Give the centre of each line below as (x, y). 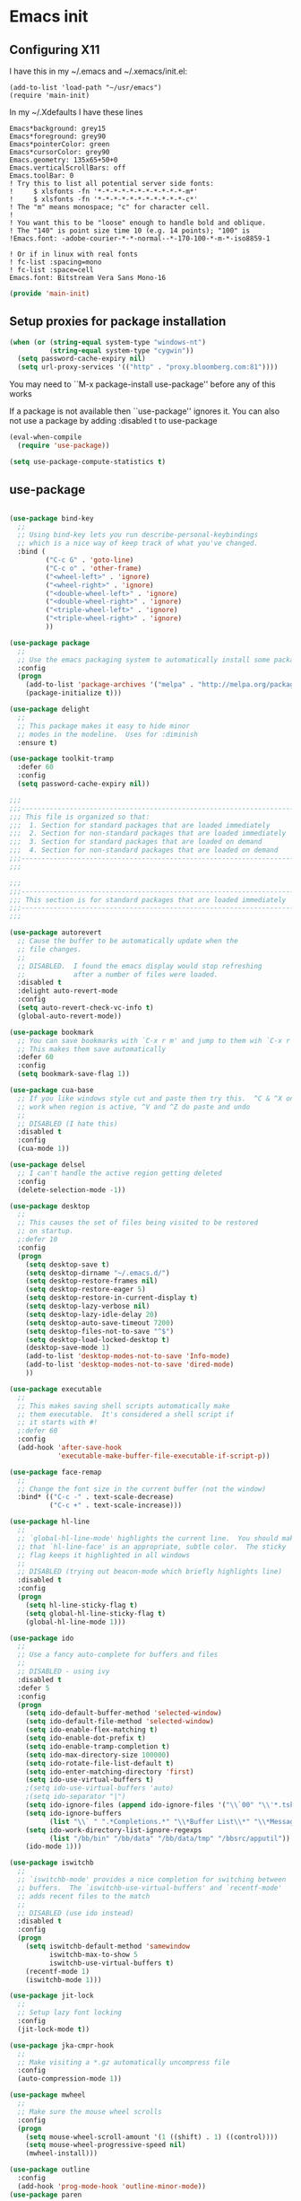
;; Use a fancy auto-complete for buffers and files (118, 1655)
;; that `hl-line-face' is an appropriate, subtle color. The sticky (152, 1547)
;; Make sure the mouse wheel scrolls (90, 2111)
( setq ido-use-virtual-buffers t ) (90, 1780)
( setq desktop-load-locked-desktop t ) (98, 1339)
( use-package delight (50, 709)
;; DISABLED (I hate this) (68, 1124)
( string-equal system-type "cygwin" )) (121, 351)
